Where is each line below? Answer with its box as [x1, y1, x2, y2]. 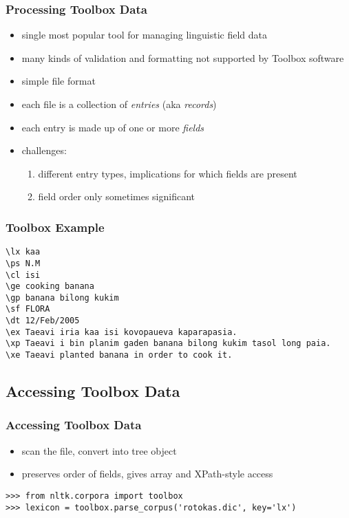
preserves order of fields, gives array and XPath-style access [21, 466, 273, 481]
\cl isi [6, 270, 41, 280]
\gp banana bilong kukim [6, 292, 119, 303]
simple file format [21, 74, 96, 88]
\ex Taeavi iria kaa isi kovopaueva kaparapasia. [6, 327, 237, 337]
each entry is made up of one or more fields [21, 120, 204, 134]
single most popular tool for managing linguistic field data [21, 28, 267, 42]
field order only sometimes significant [38, 189, 195, 204]
